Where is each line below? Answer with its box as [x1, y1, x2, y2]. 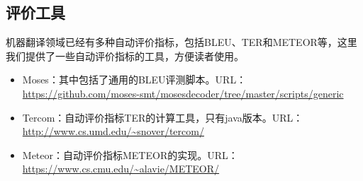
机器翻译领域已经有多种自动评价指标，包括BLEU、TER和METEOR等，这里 [6, 35, 357, 49]
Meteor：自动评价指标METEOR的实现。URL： [22, 147, 238, 162]
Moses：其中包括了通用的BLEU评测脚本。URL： [22, 72, 247, 87]
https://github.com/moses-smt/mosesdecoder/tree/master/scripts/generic [22, 86, 344, 100]
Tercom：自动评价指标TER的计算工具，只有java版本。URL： [22, 110, 303, 124]
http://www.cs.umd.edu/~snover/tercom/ [22, 124, 204, 139]
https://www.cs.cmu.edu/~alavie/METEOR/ [22, 161, 220, 176]
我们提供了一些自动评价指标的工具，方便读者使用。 [6, 48, 244, 63]
